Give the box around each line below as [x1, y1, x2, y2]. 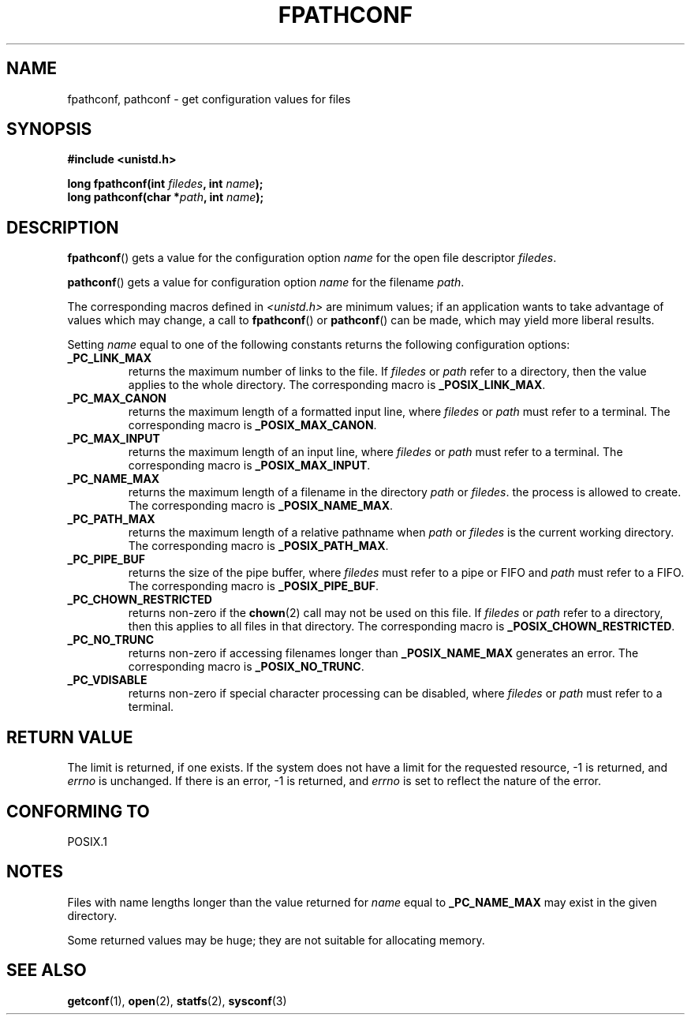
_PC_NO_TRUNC [67, 633, 155, 647]
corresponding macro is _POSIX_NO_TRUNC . [128, 660, 364, 674]
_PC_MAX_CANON [67, 391, 167, 406]
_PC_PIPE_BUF [67, 552, 145, 567]
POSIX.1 [67, 834, 107, 848]
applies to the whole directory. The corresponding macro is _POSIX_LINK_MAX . [128, 378, 546, 392]
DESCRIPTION [6, 217, 119, 237]
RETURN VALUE [6, 727, 133, 747]
